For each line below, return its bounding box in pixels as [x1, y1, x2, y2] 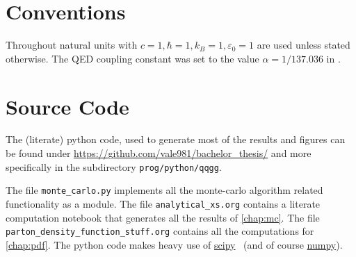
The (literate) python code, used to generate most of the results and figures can [6, 132, 346, 147]
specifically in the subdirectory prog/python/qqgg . [6, 159, 222, 174]
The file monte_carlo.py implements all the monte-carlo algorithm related [6, 183, 323, 197]
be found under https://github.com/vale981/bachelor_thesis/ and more [6, 146, 311, 160]
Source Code [6, 92, 129, 120]
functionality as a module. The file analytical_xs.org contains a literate [6, 196, 321, 210]
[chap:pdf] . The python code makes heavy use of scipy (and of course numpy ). [6, 237, 343, 251]
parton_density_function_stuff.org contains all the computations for [6, 224, 314, 238]
